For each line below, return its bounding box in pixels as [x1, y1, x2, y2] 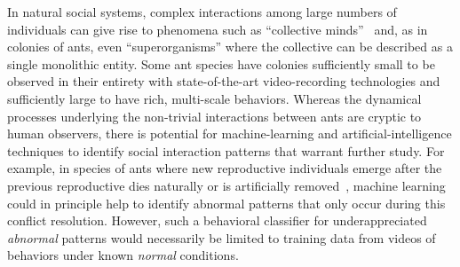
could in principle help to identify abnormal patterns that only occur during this [7, 193, 446, 212]
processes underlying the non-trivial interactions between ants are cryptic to [7, 106, 422, 125]
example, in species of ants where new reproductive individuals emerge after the [7, 159, 442, 177]
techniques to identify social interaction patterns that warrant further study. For [7, 141, 445, 160]
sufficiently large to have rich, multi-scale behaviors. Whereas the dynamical [7, 89, 422, 107]
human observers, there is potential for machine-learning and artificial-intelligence [7, 124, 452, 143]
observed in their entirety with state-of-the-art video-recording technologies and [7, 72, 440, 90]
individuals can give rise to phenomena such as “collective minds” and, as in [7, 20, 428, 38]
